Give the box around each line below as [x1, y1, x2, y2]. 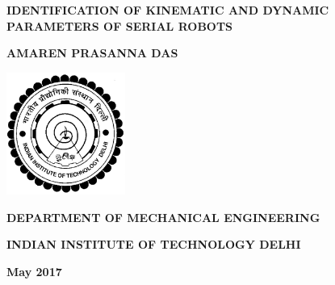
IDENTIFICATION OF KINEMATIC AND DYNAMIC [6, 2, 329, 18]
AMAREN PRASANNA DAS [6, 44, 178, 61]
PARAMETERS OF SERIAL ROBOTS [6, 17, 233, 34]
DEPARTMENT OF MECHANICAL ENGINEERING [6, 208, 320, 225]
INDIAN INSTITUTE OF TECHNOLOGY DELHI [6, 236, 301, 253]
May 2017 [6, 262, 62, 279]
